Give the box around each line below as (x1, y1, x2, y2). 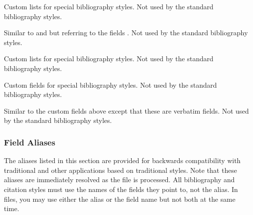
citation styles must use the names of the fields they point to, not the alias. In (4, 184, 238, 194)
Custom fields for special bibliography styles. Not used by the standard (4, 79, 217, 90)
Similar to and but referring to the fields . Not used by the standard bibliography (4, 27, 248, 38)
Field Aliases (4, 136, 55, 148)
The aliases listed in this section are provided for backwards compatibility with (4, 155, 241, 166)
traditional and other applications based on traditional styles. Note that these (4, 165, 237, 175)
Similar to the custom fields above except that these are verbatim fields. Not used (4, 105, 249, 116)
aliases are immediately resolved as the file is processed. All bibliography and (4, 174, 235, 185)
